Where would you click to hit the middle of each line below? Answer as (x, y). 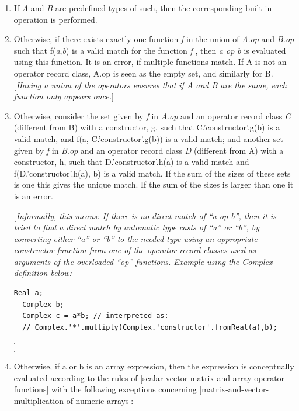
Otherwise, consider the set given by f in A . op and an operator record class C (152, 115)
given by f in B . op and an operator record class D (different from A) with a (149, 150)
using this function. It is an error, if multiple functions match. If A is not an (150, 62)
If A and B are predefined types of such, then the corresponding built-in (143, 8)
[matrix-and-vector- (234, 389)
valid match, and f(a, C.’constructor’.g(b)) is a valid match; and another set (148, 138)
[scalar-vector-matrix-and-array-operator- (214, 377)
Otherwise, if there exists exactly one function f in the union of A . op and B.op (154, 39)
